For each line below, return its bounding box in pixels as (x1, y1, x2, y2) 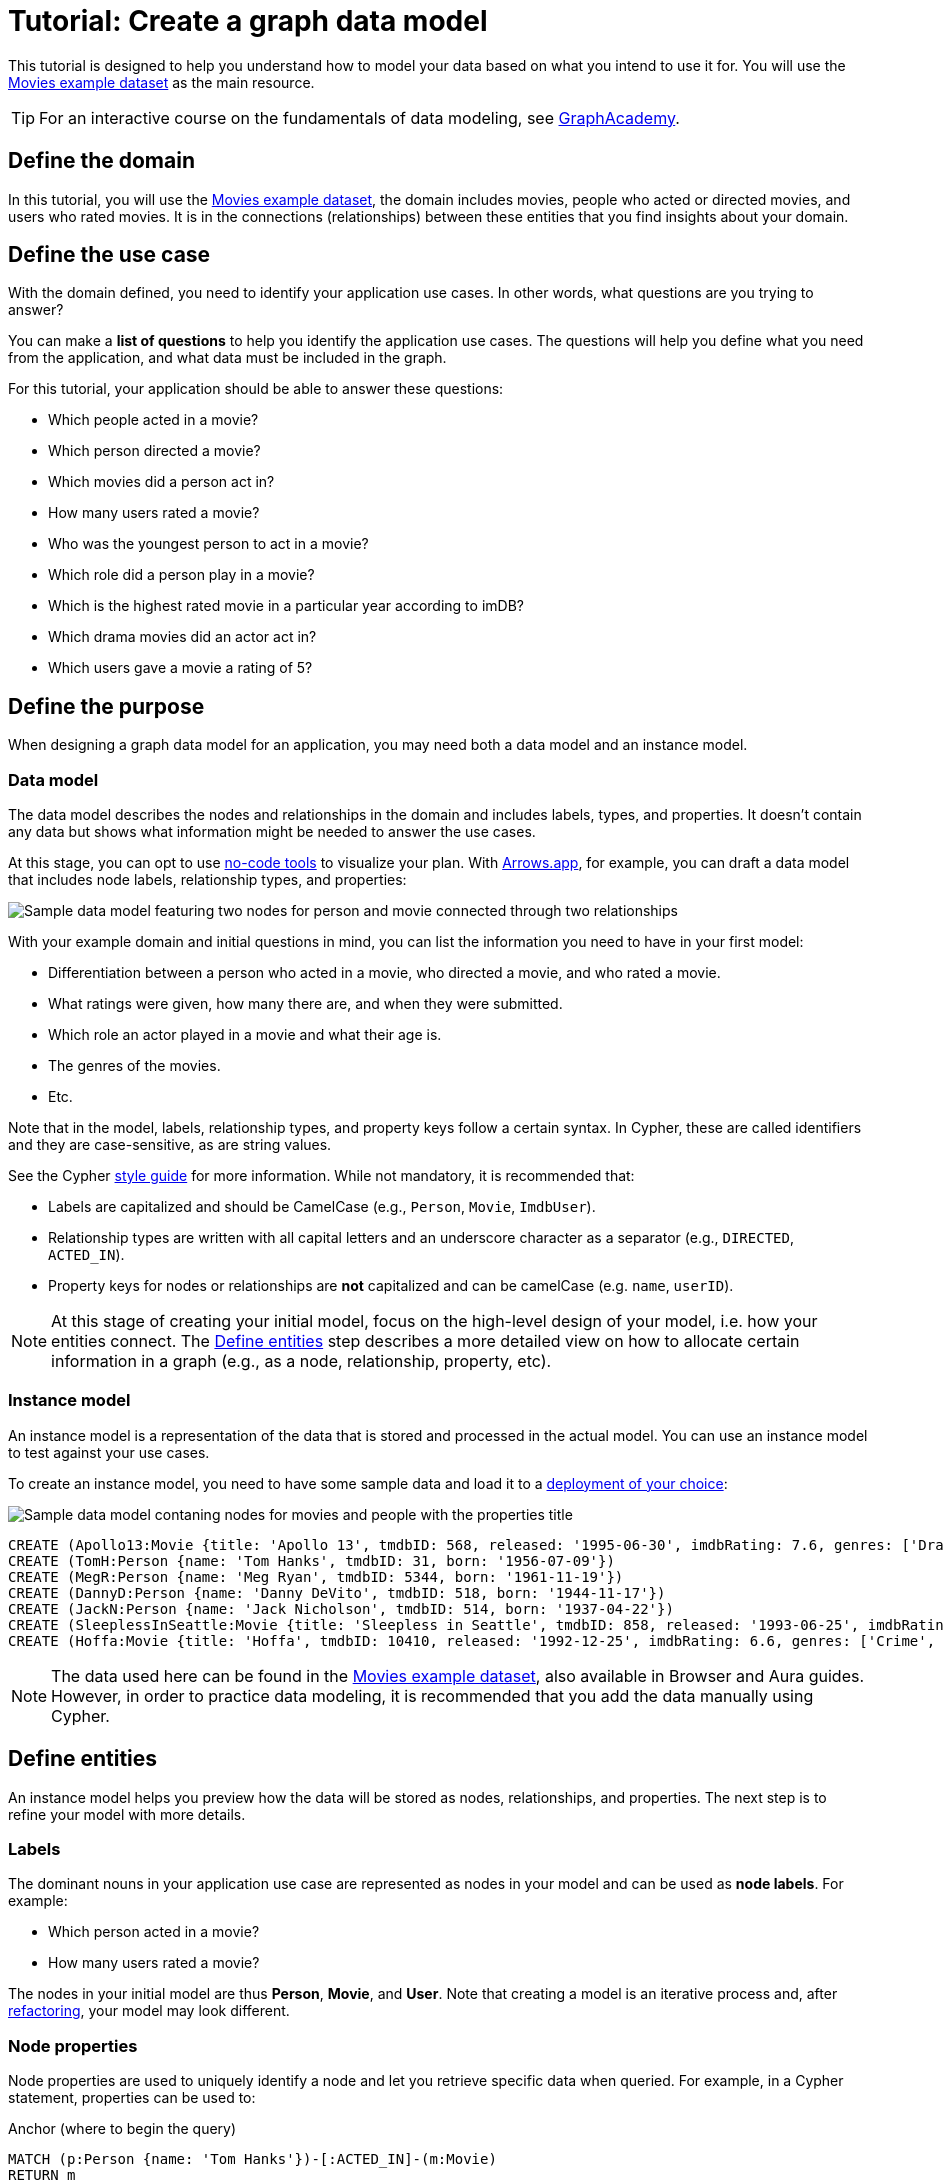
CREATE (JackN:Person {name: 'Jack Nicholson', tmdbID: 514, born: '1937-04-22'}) (8, 1600, 674, 1617)
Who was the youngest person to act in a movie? (48, 535, 369, 553)
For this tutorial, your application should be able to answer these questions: (8, 380, 504, 398)
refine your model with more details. (8, 1805, 246, 1823)
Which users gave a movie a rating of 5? (48, 659, 313, 677)
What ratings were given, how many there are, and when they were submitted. (48, 995, 563, 1013)
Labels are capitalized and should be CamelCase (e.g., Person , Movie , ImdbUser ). (48, 1198, 596, 1216)
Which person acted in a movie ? (48, 1923, 260, 1941)
